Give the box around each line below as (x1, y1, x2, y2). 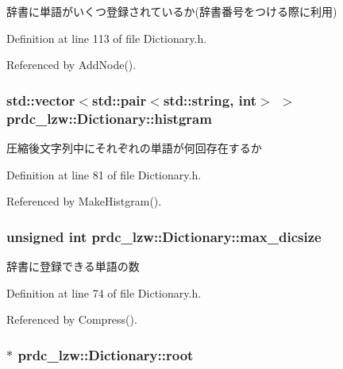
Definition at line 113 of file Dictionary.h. (6, 29, 207, 46)
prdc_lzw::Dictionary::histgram (6, 108, 212, 128)
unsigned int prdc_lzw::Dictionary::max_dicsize (6, 226, 322, 246)
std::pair (92, 90, 147, 110)
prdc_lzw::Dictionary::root (17, 344, 194, 364)
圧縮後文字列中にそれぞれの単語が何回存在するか (6, 139, 262, 156)
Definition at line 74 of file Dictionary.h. (6, 284, 202, 301)
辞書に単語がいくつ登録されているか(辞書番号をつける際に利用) (6, 3, 337, 19)
